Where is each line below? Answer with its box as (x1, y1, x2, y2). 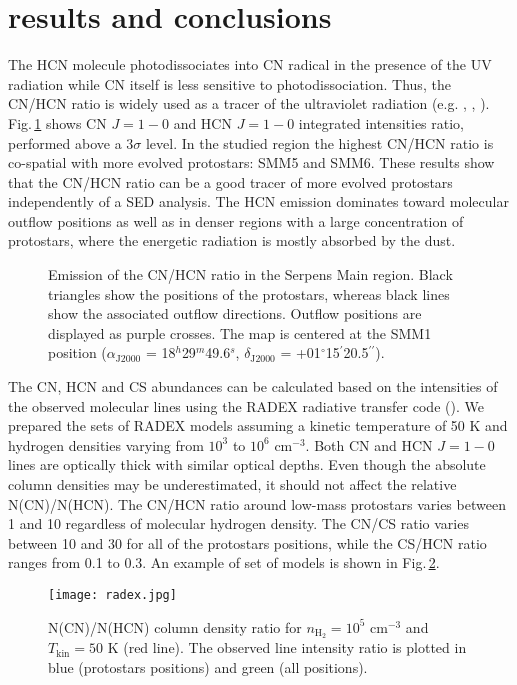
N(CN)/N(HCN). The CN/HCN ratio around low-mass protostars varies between (8, 493, 506, 514)
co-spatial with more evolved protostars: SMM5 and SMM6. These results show (8, 152, 495, 173)
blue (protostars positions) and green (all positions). (48, 657, 368, 678)
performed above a (8, 132, 122, 153)
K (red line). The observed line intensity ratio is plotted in (107, 637, 467, 658)
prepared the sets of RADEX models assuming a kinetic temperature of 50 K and (8, 415, 508, 436)
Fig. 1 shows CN (8, 112, 107, 133)
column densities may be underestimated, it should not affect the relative (8, 474, 457, 494)
